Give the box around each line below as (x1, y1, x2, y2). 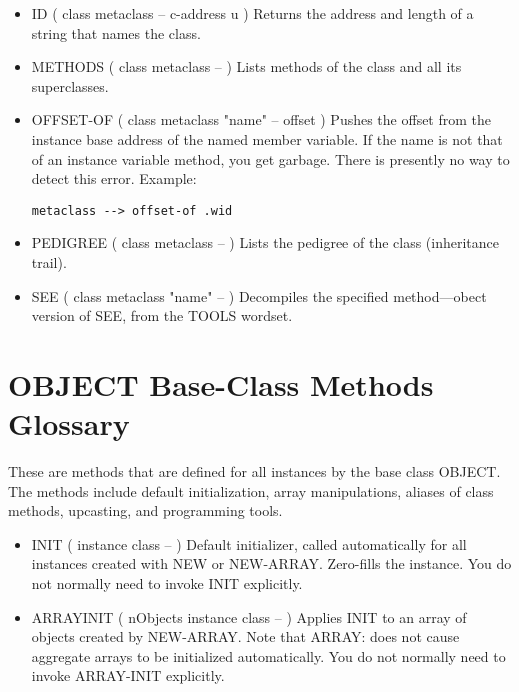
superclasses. (31, 75, 109, 96)
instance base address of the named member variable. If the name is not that (31, 128, 503, 149)
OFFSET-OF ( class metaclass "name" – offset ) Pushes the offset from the (31, 109, 492, 130)
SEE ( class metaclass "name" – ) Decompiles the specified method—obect (31, 285, 487, 306)
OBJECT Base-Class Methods (8, 363, 434, 404)
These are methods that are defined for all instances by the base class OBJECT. (8, 461, 501, 482)
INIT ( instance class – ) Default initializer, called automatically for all (31, 533, 467, 554)
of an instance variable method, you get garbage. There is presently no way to (31, 148, 510, 169)
